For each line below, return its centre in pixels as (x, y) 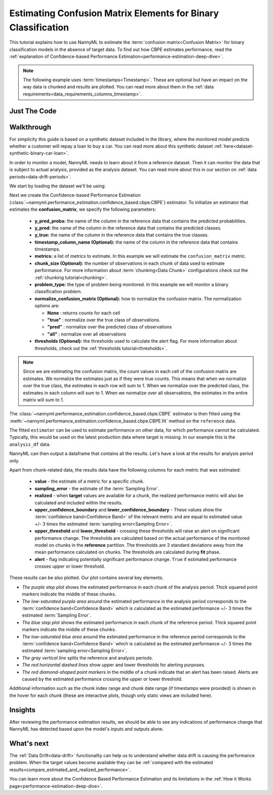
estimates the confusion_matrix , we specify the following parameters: (83, 209)
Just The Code (33, 111)
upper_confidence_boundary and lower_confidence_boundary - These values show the (128, 509)
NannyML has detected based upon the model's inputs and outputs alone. (86, 729)
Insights (22, 710)
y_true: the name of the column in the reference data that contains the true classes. (122, 235)
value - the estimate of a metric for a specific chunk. (89, 481)
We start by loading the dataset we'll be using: (58, 186)
